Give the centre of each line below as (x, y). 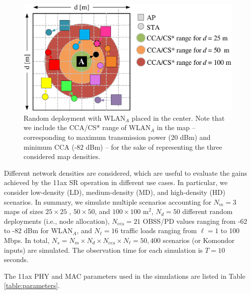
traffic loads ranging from (159, 230)
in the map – (176, 127)
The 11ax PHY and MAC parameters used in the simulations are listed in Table (125, 276)
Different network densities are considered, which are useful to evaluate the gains (126, 173)
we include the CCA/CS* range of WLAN (87, 127)
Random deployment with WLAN (75, 118)
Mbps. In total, (27, 240)
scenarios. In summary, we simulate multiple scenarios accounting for (108, 201)
